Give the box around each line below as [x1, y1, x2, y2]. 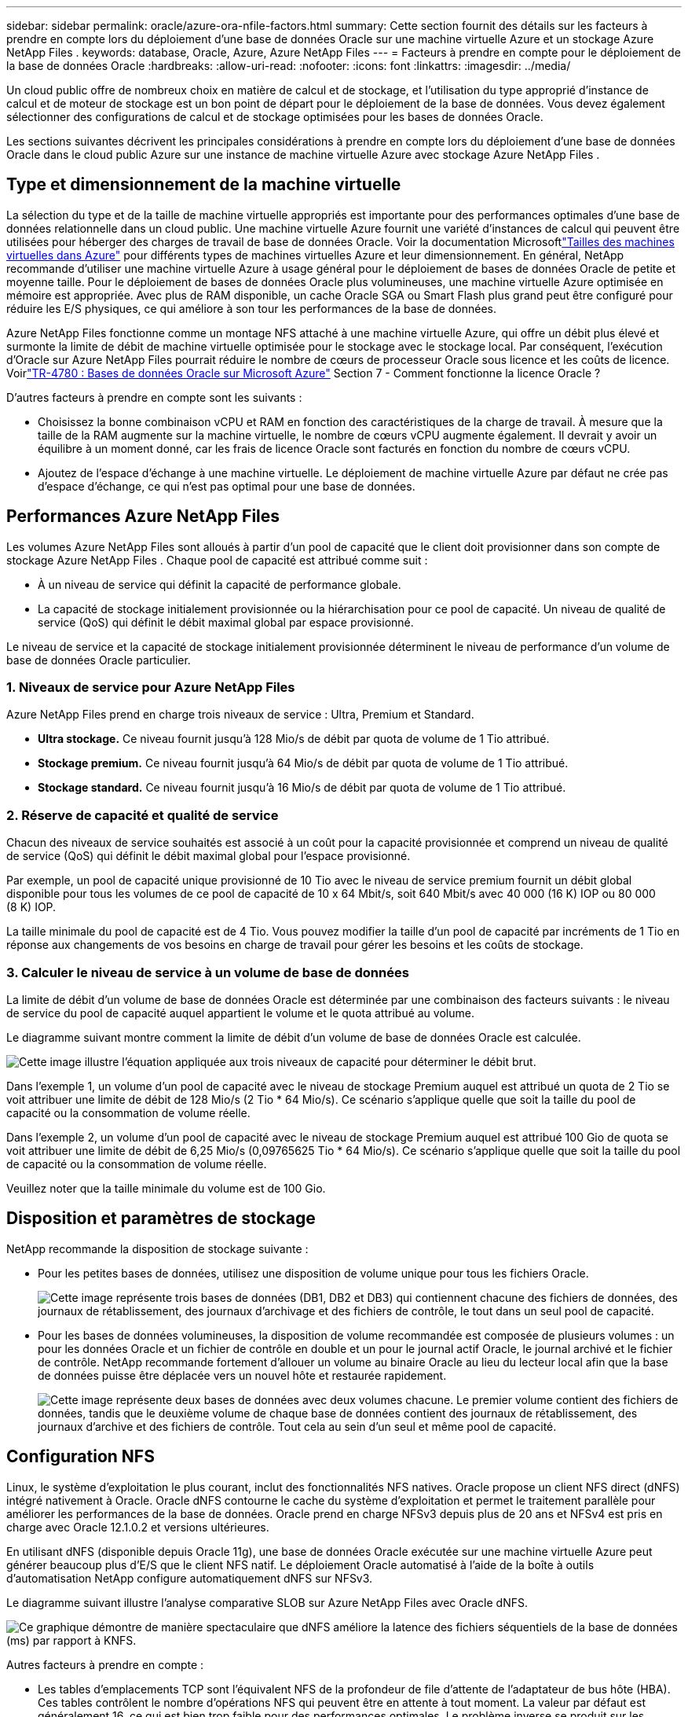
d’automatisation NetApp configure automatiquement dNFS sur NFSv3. [6, 1571, 373, 1585]
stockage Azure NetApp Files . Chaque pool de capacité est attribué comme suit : [6, 553, 428, 567]
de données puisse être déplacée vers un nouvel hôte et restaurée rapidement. [38, 1368, 447, 1382]
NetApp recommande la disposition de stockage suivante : [6, 1241, 309, 1256]
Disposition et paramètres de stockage [6, 1208, 316, 1229]
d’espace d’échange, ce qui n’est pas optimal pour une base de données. [38, 479, 415, 493]
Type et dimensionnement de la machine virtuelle [6, 175, 401, 195]
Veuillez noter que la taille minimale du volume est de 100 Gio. [6, 1181, 326, 1195]
